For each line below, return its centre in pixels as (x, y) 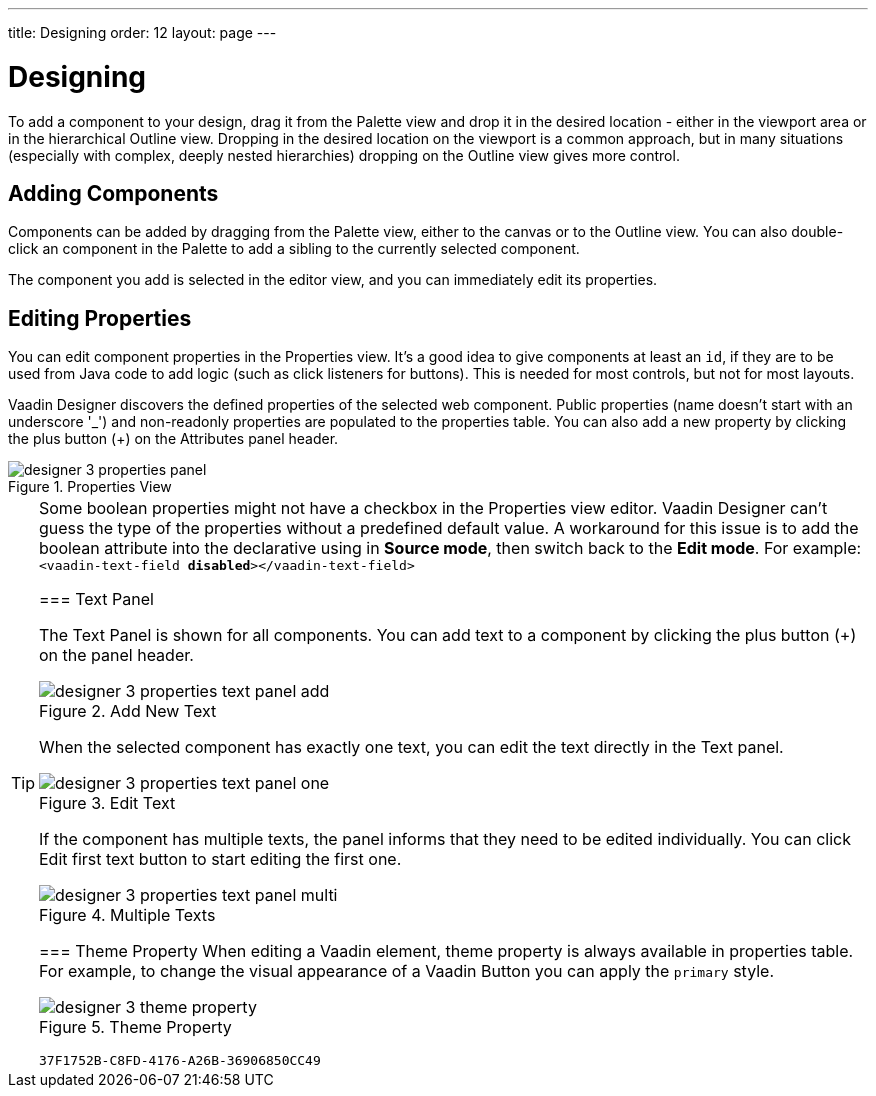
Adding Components (113, 193)
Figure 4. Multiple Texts (127, 915)
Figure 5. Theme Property (135, 1027)
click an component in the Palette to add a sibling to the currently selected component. (294, 249)
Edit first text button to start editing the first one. (220, 859)
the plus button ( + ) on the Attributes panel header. (173, 439)
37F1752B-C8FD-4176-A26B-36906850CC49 (180, 1061)
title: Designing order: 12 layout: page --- (142, 32)
